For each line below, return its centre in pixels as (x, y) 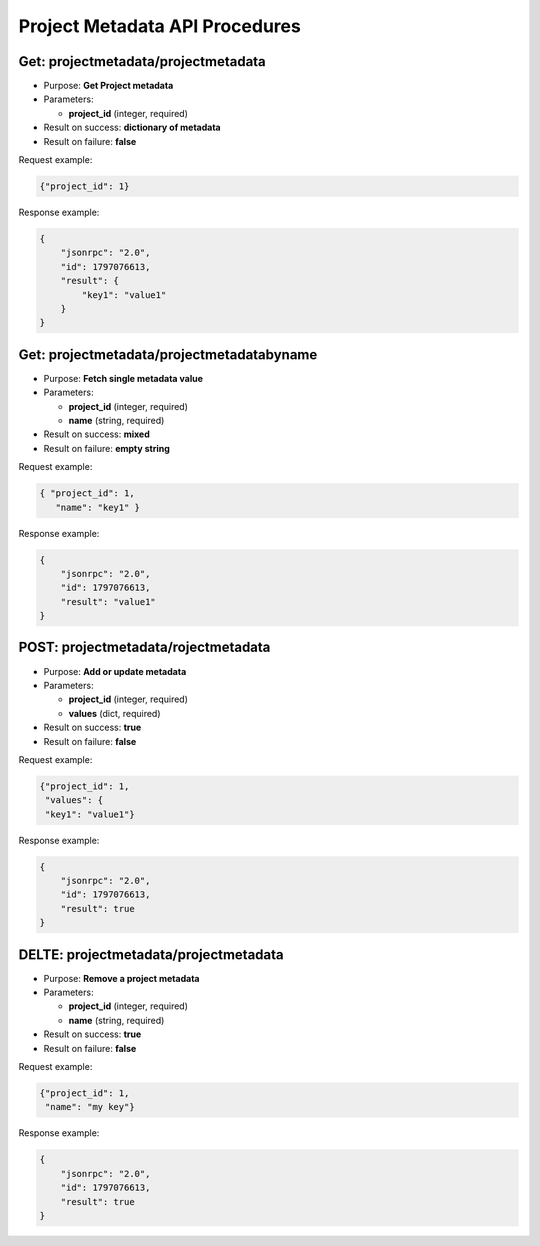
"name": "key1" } (97, 507)
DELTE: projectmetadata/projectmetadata (151, 954)
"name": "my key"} (90, 1107)
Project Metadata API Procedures (160, 26)
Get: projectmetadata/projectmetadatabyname (168, 354)
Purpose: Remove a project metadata (121, 978)
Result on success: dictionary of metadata (132, 127)
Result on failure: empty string (106, 448)
